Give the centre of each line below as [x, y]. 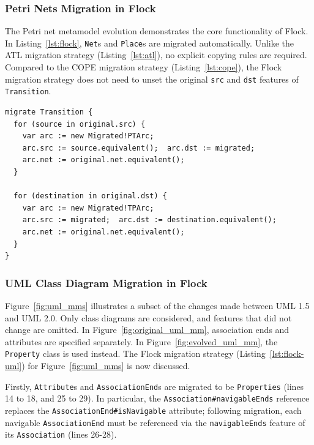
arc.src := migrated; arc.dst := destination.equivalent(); [149, 220]
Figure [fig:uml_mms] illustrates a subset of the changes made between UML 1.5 [157, 305]
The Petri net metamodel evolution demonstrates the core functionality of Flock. [157, 31]
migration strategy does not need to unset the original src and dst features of [152, 79]
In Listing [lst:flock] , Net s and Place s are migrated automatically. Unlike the [150, 43]
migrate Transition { [49, 112]
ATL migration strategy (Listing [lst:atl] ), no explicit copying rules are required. [156, 55]
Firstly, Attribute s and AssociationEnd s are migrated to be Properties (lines [155, 386]
